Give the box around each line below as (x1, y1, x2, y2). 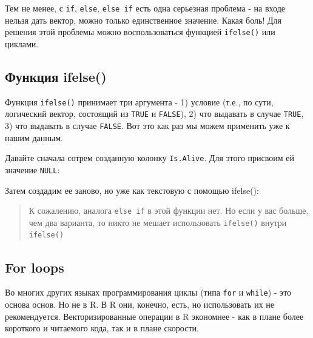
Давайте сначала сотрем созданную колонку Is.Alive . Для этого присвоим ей (5, 151, 295, 164)
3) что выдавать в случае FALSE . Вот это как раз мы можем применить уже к (5, 119, 290, 132)
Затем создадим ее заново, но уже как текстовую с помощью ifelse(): (5, 184, 259, 196)
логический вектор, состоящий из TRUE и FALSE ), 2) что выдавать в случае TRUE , (5, 107, 304, 120)
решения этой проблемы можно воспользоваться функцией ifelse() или (5, 25, 275, 38)
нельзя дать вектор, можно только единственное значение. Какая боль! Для (5, 13, 281, 26)
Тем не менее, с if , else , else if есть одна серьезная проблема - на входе (5, 2, 285, 14)
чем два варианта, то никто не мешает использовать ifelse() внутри (29, 216, 287, 228)
